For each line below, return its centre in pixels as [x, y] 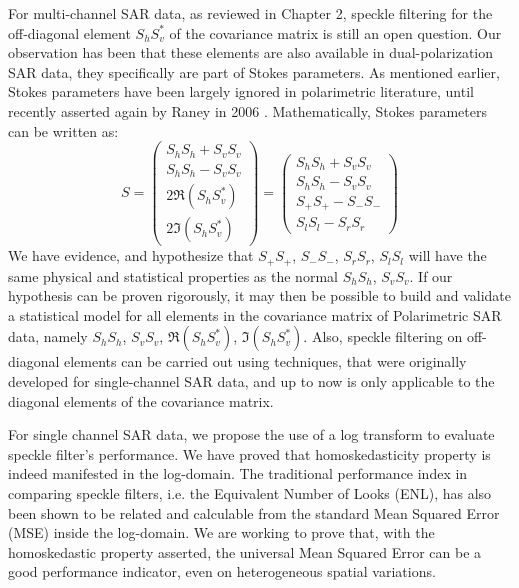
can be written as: [63, 130]
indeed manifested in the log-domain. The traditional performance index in [238, 473]
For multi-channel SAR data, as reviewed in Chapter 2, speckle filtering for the [250, 13]
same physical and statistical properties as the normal [173, 275]
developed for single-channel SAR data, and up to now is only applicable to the [251, 381]
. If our [431, 275]
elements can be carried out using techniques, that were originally [265, 361]
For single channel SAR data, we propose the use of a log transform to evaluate [251, 434]
